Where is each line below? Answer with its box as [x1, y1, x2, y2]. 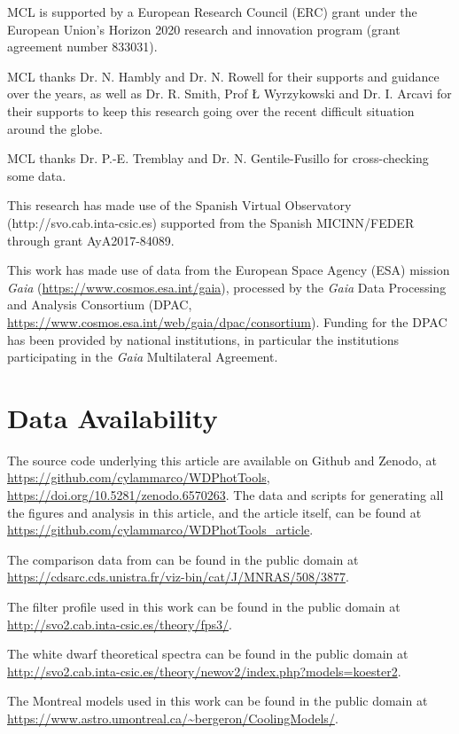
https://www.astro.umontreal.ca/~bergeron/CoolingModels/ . [7, 708, 338, 727]
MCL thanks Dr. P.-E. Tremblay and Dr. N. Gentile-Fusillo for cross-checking [7, 149, 429, 168]
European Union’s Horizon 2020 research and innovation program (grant [7, 20, 401, 38]
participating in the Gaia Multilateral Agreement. [7, 347, 278, 366]
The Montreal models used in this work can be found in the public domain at [7, 691, 428, 710]
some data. [7, 166, 66, 184]
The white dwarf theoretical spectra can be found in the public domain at [7, 644, 408, 663]
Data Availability [7, 399, 218, 435]
